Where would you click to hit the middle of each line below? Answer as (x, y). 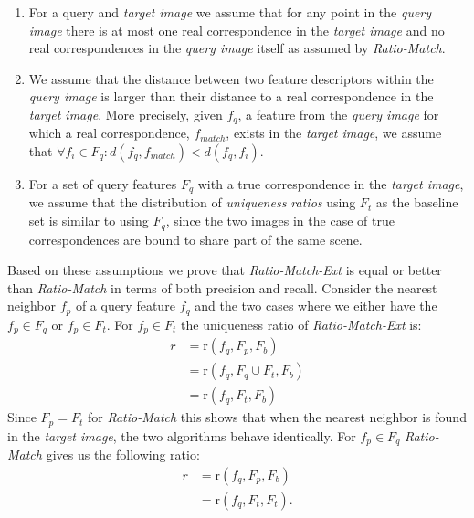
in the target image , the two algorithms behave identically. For (182, 435)
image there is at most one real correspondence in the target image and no (237, 30)
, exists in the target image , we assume (334, 133)
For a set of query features (103, 184)
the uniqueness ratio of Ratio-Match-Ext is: (301, 324)
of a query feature (125, 306)
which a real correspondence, (109, 133)
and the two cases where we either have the (316, 306)
